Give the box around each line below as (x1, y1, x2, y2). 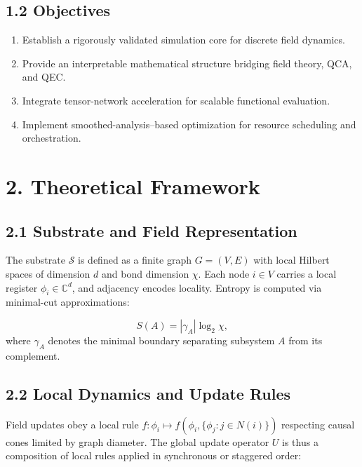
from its (288, 332, 323, 347)
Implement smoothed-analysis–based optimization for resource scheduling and (22, 116, 356, 131)
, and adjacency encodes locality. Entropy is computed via (72, 280, 322, 295)
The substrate (6, 252, 65, 267)
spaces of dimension (6, 266, 90, 280)
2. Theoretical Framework (6, 171, 260, 200)
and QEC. (22, 69, 66, 84)
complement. (6, 348, 60, 363)
